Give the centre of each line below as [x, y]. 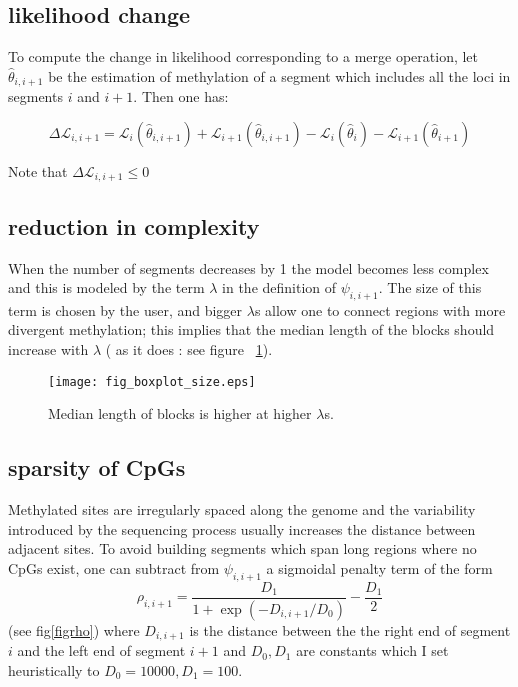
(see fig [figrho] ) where [74, 629]
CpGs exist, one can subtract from [114, 567]
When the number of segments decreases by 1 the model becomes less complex [248, 267]
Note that [38, 170]
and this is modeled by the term [106, 287]
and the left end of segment [101, 650]
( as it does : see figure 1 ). [189, 349]
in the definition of [279, 287]
